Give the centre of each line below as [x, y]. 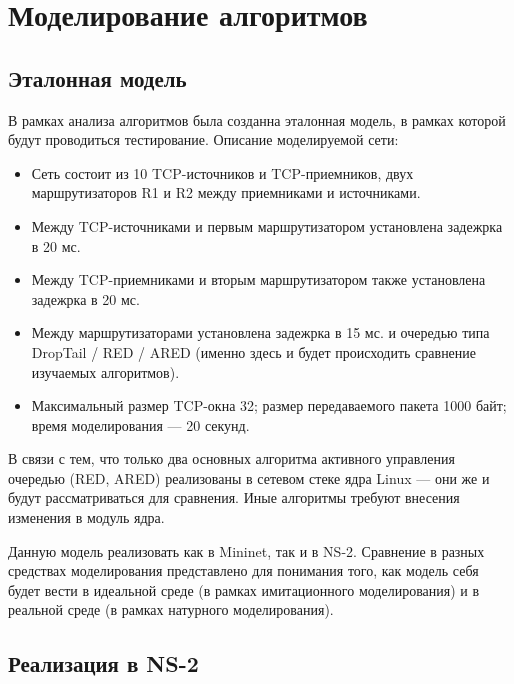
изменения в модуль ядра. [86, 517]
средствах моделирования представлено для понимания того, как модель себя [243, 570]
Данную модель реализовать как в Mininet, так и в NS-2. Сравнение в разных [246, 550]
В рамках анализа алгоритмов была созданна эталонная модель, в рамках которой [257, 119]
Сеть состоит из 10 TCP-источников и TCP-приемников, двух [222, 172]
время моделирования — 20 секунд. [140, 424]
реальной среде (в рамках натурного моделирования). [171, 609]
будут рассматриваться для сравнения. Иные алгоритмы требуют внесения [234, 497]
